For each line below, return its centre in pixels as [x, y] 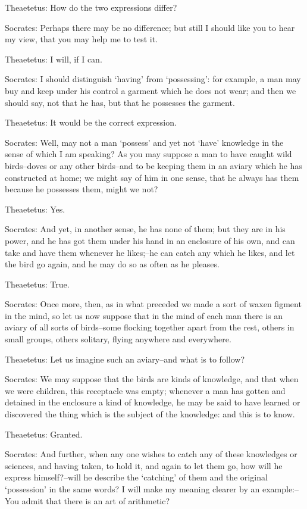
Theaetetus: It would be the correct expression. [91, 122]
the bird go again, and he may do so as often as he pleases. [112, 264]
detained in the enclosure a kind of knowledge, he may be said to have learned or [153, 402]
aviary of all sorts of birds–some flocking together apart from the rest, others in [150, 327]
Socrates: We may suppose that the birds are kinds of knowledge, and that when [152, 379]
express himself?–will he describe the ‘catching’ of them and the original [136, 477]
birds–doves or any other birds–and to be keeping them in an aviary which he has [153, 165]
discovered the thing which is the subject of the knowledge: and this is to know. [150, 414]
